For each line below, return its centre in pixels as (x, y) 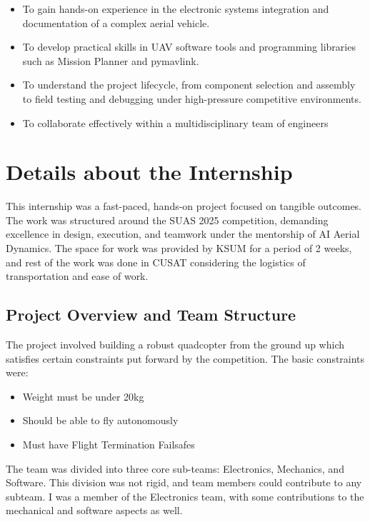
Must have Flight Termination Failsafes (109, 445)
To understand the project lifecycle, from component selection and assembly (189, 85)
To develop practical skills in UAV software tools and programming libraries (189, 47)
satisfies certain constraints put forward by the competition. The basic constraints (185, 358)
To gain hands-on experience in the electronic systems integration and (176, 9)
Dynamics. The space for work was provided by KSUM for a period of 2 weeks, (179, 248)
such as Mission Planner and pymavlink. (111, 60)
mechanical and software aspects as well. (94, 510)
